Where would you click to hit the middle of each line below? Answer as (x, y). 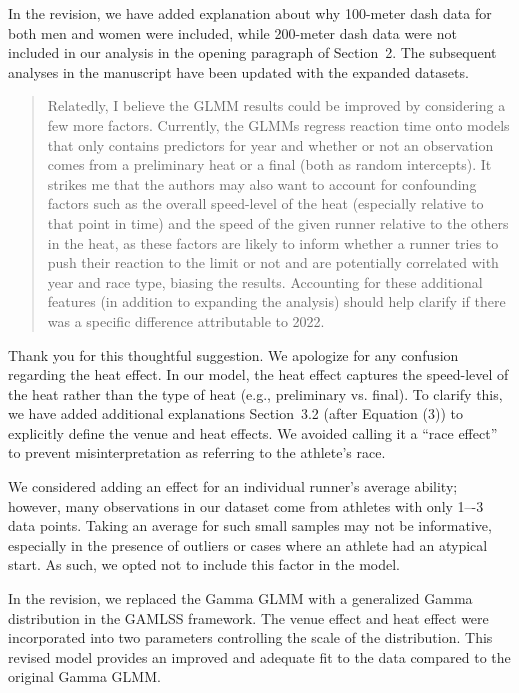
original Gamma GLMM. (84, 676)
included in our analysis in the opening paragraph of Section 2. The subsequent (252, 52)
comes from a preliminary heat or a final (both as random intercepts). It (269, 164)
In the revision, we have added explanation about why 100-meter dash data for (250, 13)
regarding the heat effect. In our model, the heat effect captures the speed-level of (258, 374)
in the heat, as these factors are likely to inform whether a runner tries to (273, 242)
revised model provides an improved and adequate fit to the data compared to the (259, 656)
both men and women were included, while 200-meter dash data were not (232, 32)
